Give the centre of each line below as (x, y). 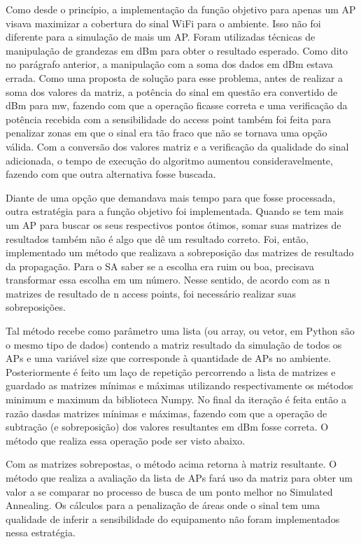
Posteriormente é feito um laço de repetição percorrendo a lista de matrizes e (171, 371)
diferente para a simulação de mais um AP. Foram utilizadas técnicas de (161, 37)
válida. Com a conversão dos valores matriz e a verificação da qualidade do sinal (177, 146)
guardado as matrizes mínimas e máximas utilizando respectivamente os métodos (179, 385)
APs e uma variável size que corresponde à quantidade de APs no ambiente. (169, 358)
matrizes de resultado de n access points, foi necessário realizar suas (151, 293)
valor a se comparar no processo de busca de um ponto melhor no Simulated (169, 491)
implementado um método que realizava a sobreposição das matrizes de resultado (180, 252)
